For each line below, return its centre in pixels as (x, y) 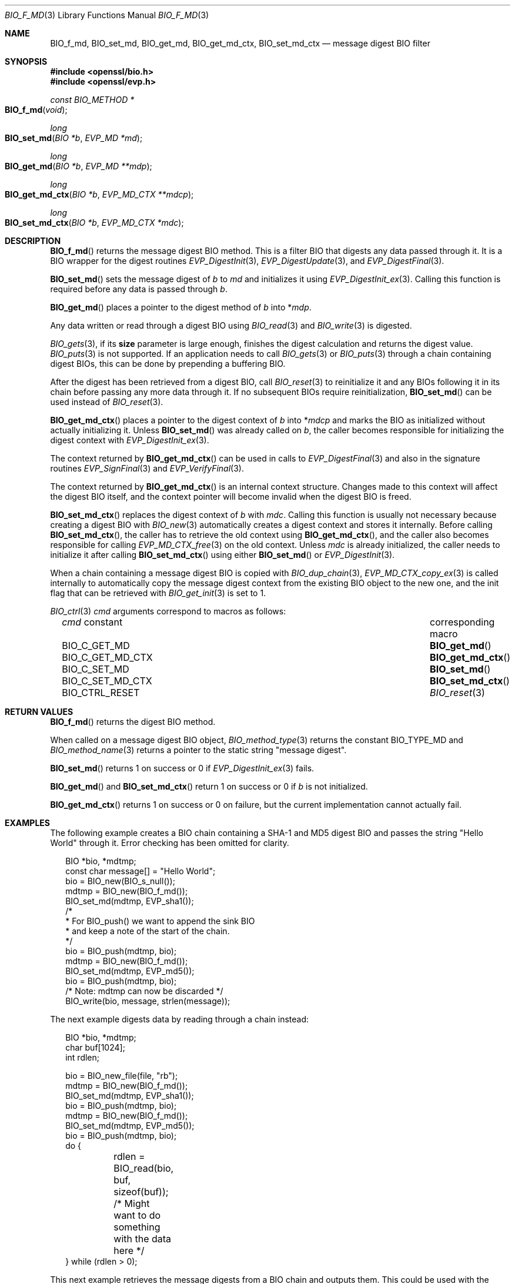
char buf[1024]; (95, 1047)
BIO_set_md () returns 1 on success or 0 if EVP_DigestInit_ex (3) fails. (182, 768)
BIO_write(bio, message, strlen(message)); (148, 1001)
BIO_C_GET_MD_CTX (107, 657)
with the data (143, 1239)
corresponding (462, 622)
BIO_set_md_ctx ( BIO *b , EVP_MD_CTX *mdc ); (94, 223)
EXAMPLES (27, 823)
